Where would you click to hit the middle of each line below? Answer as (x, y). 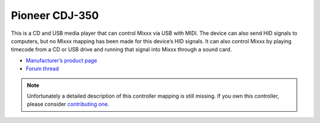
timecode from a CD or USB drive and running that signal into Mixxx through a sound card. (121, 50)
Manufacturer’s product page (62, 60)
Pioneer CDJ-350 (55, 15)
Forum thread (42, 69)
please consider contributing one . (68, 104)
